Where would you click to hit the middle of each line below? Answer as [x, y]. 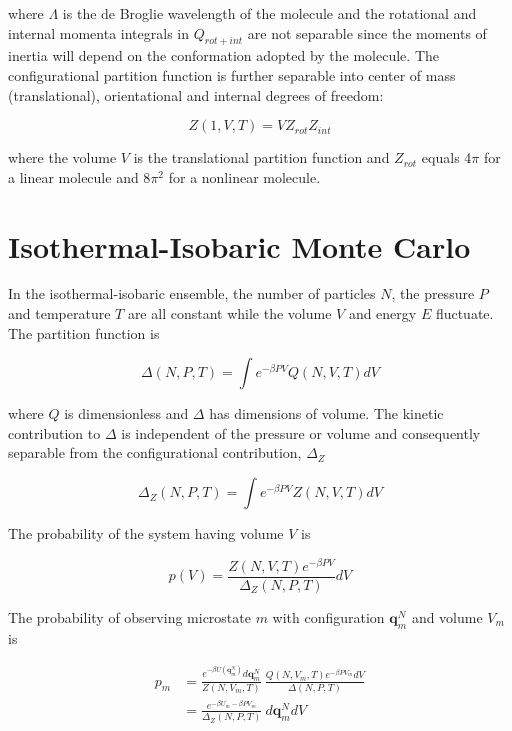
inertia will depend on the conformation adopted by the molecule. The [223, 55]
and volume [447, 616]
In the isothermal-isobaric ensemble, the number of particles [192, 293]
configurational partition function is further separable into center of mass [232, 74]
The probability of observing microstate [129, 616]
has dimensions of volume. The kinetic [326, 413]
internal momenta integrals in [98, 32]
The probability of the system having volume [146, 533]
